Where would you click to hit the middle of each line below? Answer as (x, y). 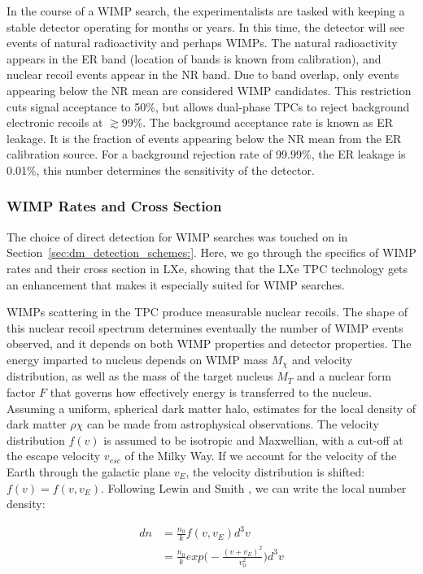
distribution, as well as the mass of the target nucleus (140, 376)
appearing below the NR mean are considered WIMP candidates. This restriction (209, 90)
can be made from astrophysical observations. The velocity (233, 424)
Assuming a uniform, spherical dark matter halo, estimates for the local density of (211, 408)
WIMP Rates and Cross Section (114, 206)
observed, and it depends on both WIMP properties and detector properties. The (209, 344)
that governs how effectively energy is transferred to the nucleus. (211, 391)
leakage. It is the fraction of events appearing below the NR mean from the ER (204, 138)
